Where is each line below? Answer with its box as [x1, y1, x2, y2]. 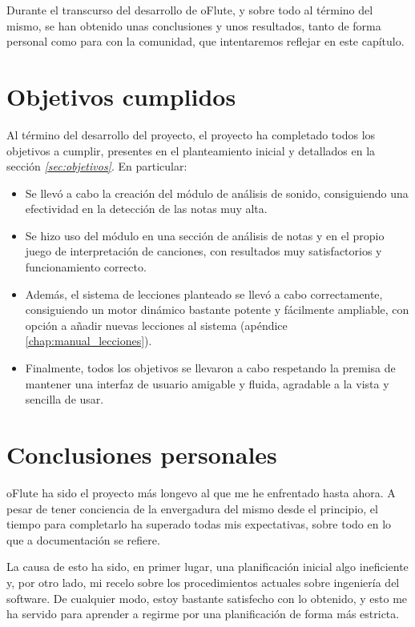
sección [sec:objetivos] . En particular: [6, 158, 187, 175]
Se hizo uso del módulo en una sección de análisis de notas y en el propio [25, 227, 385, 243]
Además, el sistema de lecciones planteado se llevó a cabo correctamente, [25, 285, 383, 302]
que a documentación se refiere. [6, 531, 160, 548]
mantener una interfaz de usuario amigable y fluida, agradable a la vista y [25, 375, 389, 392]
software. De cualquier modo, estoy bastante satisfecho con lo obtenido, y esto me [6, 589, 408, 606]
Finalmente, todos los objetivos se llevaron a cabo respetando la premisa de [25, 360, 396, 376]
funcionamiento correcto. [25, 259, 147, 275]
